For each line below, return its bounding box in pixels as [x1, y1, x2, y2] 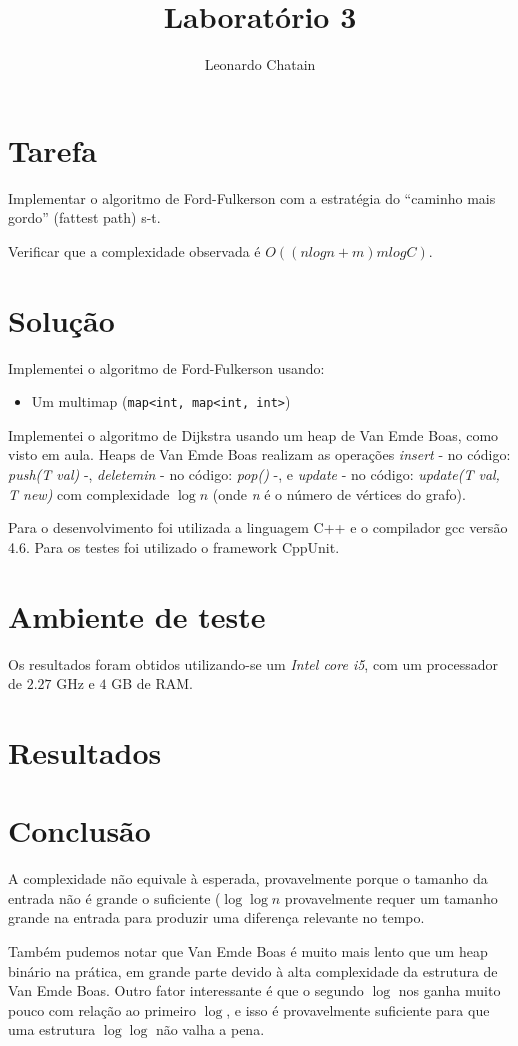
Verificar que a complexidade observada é [8, 240, 261, 261]
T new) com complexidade [8, 483, 170, 504]
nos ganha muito [398, 980, 501, 1001]
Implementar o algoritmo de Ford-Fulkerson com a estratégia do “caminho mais [8, 187, 496, 208]
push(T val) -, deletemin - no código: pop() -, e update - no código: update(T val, [8, 464, 500, 484]
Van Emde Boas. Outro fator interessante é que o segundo [8, 980, 364, 1001]
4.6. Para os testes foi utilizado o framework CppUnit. [8, 536, 340, 557]
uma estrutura [8, 1019, 96, 1040]
